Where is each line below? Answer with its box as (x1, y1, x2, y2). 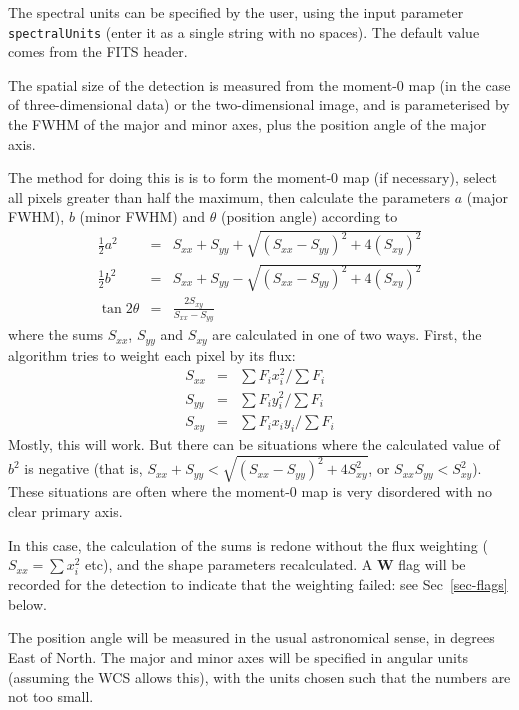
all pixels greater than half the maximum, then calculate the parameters (8, 186, 451, 207)
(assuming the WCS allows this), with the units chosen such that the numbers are (8, 666, 511, 687)
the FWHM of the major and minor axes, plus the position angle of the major (8, 114, 487, 135)
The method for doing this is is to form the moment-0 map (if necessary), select (8, 167, 497, 188)
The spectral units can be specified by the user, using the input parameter (8, 2, 464, 22)
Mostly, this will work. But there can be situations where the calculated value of (8, 434, 500, 455)
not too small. (8, 686, 94, 707)
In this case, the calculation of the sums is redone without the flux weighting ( (8, 534, 488, 555)
